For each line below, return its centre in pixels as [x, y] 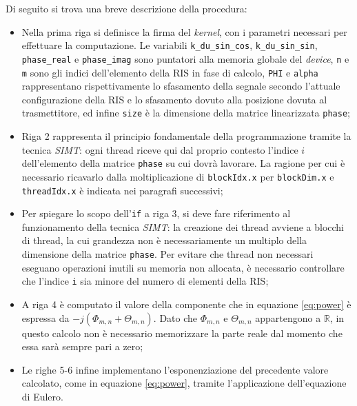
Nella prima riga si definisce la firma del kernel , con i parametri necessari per [184, 31]
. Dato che [175, 317]
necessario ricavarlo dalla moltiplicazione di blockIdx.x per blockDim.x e [178, 176]
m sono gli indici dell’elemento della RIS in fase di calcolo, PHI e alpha [170, 72]
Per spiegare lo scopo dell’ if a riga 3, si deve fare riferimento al [156, 213]
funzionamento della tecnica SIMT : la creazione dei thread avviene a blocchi [183, 226]
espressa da [45, 317]
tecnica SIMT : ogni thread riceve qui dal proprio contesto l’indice [160, 149]
